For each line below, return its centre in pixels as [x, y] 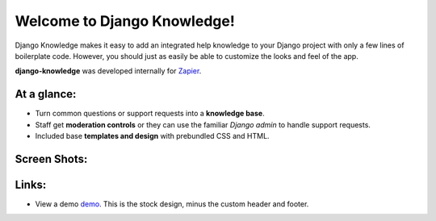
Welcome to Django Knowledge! [125, 21]
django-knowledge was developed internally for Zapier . [108, 71]
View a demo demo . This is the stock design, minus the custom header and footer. [172, 204]
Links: [31, 184]
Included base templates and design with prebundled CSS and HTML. [152, 136]
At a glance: [46, 94]
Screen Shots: [51, 158]
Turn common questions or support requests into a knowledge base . [150, 114]
